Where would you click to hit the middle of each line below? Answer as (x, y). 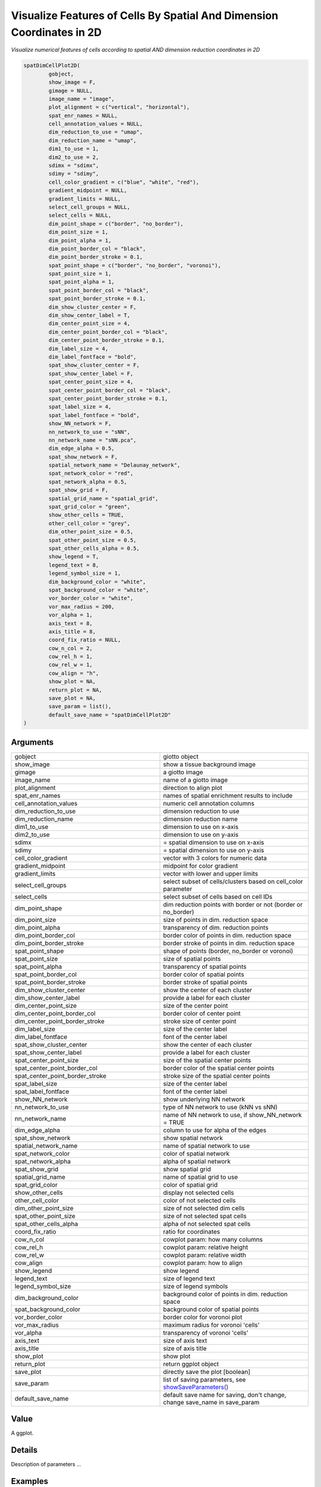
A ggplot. (22, 1433)
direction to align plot (193, 788)
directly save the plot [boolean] (207, 1372)
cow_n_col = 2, (71, 648)
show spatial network (193, 1138)
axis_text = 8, (71, 623)
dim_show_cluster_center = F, (92, 307)
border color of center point (202, 1013)
